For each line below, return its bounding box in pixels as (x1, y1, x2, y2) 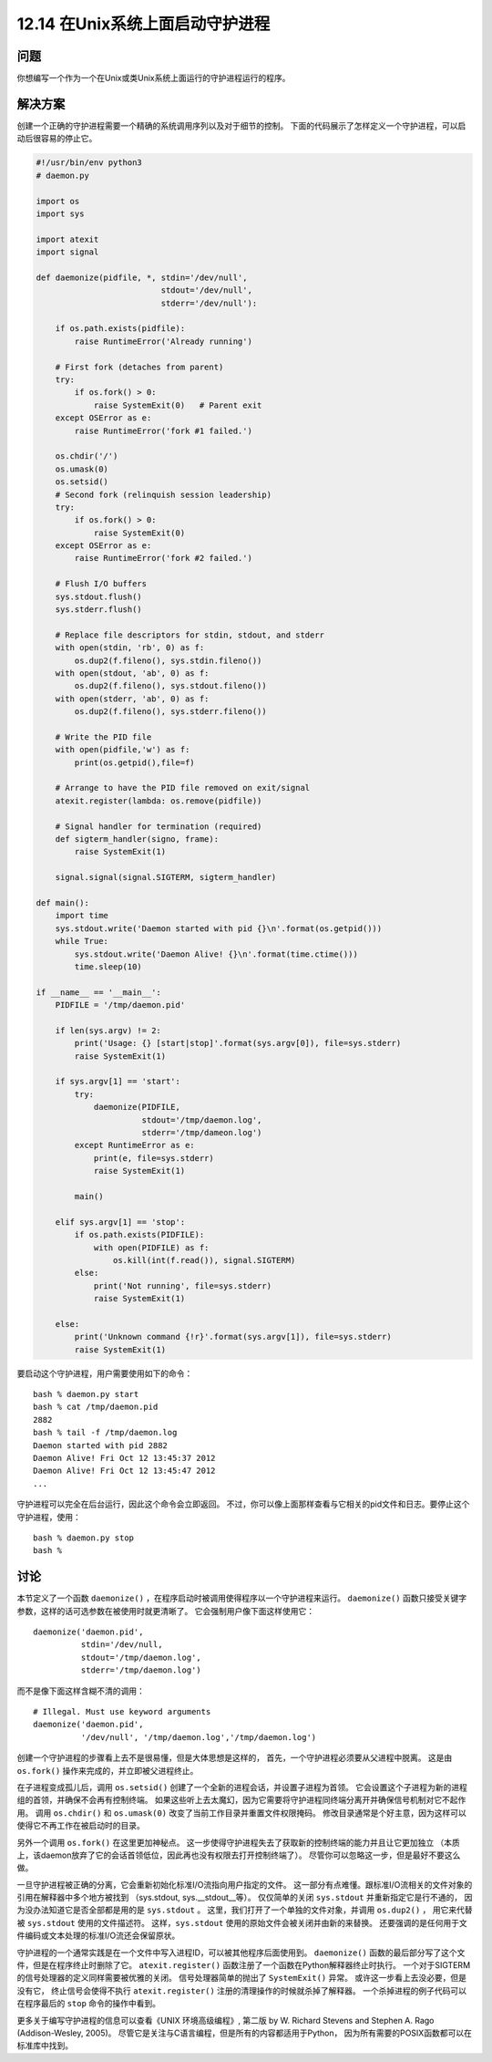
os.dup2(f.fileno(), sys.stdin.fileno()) (74, 655, 262, 666)
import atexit (36, 233, 99, 244)
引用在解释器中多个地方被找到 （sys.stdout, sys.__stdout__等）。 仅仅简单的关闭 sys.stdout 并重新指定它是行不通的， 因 (16, 1892, 473, 1903)
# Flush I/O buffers (55, 579, 148, 589)
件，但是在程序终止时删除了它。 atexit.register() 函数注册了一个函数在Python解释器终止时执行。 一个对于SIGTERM (16, 1960, 471, 1971)
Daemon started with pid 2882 (33, 1440, 169, 1450)
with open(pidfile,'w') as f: (55, 744, 190, 755)
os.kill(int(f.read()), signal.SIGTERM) (112, 1255, 296, 1265)
